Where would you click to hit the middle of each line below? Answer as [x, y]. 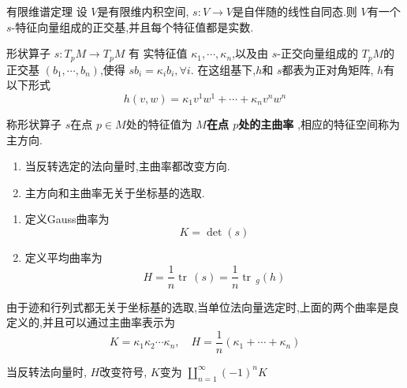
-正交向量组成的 [317, 53]
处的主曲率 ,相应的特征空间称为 [319, 123]
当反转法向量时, [47, 371]
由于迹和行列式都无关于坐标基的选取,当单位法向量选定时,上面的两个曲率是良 [203, 306]
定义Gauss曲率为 [67, 219]
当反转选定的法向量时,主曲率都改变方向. [127, 166]
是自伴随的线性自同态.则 [295, 11]
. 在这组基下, [223, 69]
